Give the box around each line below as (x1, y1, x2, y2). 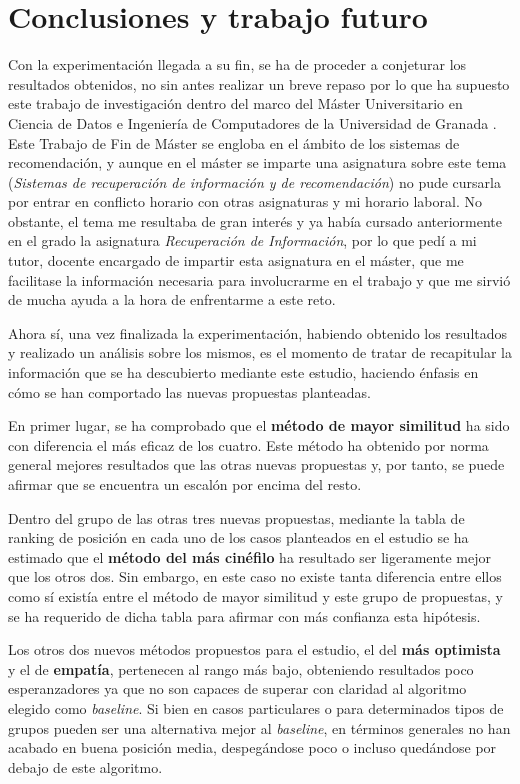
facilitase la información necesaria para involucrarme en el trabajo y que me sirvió (8, 269, 511, 290)
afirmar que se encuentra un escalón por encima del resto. (8, 474, 362, 494)
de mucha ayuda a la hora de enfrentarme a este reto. (8, 289, 336, 310)
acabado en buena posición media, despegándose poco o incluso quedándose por (8, 737, 497, 758)
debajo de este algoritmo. (8, 756, 163, 777)
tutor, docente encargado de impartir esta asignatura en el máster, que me (8, 250, 464, 271)
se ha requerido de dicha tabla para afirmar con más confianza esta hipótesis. (8, 605, 481, 626)
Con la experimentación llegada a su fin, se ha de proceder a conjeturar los (8, 54, 467, 75)
